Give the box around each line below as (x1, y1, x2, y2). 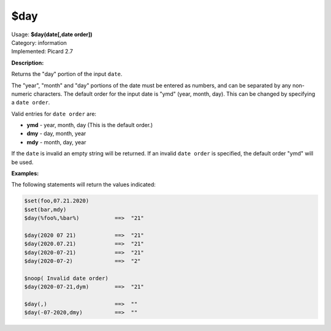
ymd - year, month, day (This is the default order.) (26, 122, 153, 129)
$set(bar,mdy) (24, 206, 67, 213)
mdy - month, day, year (26, 138, 86, 146)
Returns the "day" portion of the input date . (11, 71, 123, 78)
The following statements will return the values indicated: (11, 181, 156, 189)
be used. (11, 158, 34, 166)
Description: (11, 59, 44, 66)
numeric (11, 90, 32, 98)
